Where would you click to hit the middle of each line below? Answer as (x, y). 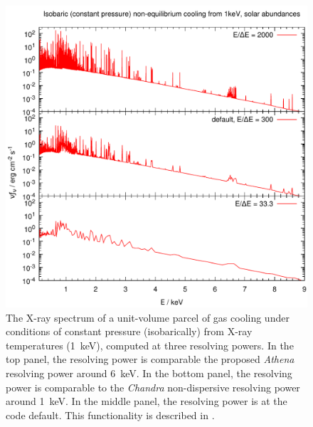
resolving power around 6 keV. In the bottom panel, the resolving (149, 373)
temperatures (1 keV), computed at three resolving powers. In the (150, 345)
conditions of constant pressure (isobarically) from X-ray (129, 331)
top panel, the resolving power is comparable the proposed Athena (150, 359)
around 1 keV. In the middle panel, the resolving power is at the (147, 401)
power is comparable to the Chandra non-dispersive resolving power (153, 387)
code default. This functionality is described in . (110, 415)
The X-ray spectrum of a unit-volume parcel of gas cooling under (148, 317)
